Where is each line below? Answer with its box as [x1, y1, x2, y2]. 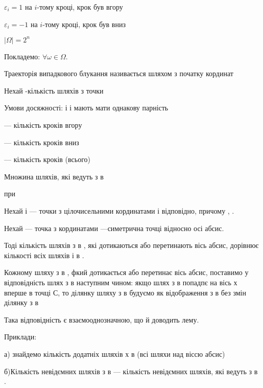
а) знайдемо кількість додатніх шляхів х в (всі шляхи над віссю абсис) [4, 348, 225, 359]
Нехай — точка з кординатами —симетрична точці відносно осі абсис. [4, 222, 224, 233]
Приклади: [4, 331, 37, 342]
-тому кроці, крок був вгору [37, 2, 123, 12]
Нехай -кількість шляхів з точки [4, 85, 104, 96]
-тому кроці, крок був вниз [42, 18, 126, 29]
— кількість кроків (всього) [4, 154, 90, 165]
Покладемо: [4, 51, 40, 61]
